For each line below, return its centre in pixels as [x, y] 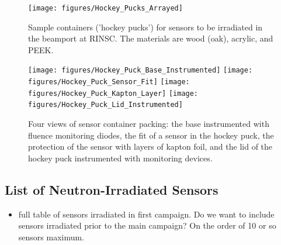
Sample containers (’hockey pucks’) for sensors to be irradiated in [145, 27]
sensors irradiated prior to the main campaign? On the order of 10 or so [147, 225]
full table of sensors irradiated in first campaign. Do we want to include [146, 214]
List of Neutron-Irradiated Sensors [112, 189]
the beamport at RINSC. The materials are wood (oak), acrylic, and [151, 38]
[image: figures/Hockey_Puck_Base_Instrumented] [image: [140, 70]
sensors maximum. [51, 237]
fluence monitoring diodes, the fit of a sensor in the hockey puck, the [151, 135]
